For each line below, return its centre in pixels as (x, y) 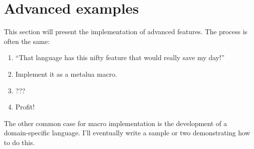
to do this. (20, 142)
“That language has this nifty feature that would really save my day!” (120, 57)
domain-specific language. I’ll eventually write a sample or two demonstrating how (127, 133)
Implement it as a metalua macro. (66, 74)
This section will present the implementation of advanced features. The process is (126, 32)
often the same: (27, 41)
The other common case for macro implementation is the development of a (116, 123)
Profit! (25, 107)
